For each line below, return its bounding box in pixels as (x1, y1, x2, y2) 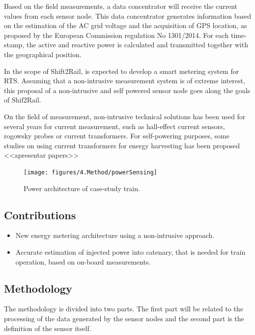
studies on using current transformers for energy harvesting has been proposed (4, 140, 240, 150)
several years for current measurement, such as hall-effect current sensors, (4, 121, 225, 131)
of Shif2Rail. (4, 95, 41, 105)
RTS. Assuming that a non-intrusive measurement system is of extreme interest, (4, 75, 245, 86)
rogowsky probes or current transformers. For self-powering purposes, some (4, 131, 229, 141)
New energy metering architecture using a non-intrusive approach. (15, 230, 215, 240)
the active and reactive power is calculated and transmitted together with (26, 39, 248, 50)
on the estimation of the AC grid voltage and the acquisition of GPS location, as (4, 20, 247, 31)
